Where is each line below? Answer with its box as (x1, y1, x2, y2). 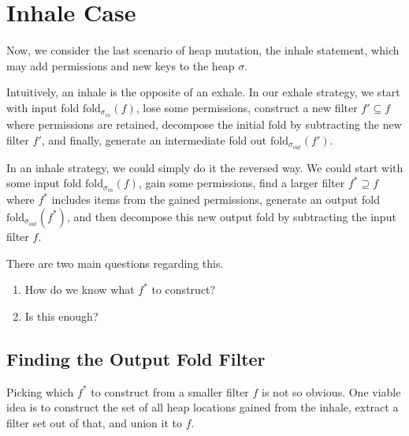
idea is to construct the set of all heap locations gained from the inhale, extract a (6, 399, 399, 415)
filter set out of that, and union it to (6, 414, 182, 430)
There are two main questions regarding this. (6, 254, 224, 271)
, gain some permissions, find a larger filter (138, 175, 345, 191)
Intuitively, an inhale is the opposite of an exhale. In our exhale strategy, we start (6, 84, 400, 100)
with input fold (6, 99, 80, 115)
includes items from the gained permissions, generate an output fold (51, 191, 380, 208)
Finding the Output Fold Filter (6, 346, 266, 370)
